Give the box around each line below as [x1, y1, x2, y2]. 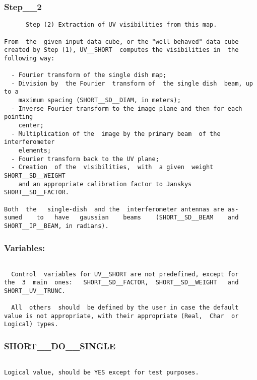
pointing [4, 113, 33, 121]
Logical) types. [4, 321, 58, 328]
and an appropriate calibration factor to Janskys [18, 180, 192, 188]
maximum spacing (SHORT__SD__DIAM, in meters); [18, 97, 181, 104]
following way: [4, 54, 55, 62]
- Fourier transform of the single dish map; [11, 71, 167, 79]
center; [18, 122, 44, 129]
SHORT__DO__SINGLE [4, 340, 116, 352]
